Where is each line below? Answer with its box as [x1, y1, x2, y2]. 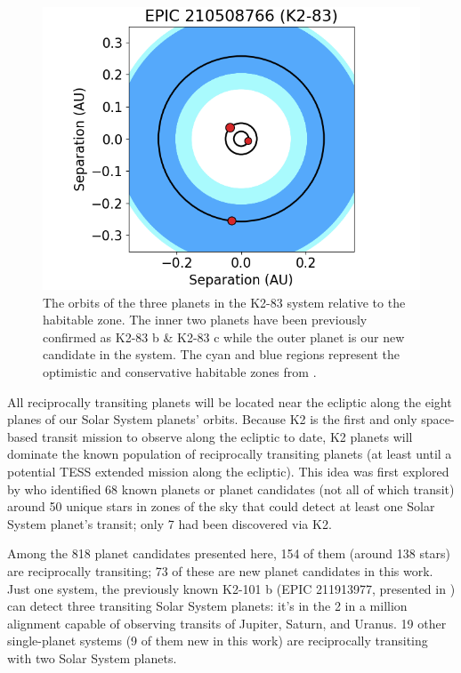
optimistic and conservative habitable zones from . [43, 362, 317, 381]
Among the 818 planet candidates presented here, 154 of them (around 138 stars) [7, 544, 450, 563]
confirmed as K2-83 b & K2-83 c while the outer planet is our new [43, 327, 405, 346]
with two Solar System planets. [7, 648, 177, 667]
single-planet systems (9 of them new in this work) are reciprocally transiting [7, 631, 428, 650]
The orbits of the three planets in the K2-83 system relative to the [43, 292, 406, 311]
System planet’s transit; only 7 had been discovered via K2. [7, 514, 332, 533]
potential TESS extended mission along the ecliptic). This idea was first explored [7, 461, 449, 480]
